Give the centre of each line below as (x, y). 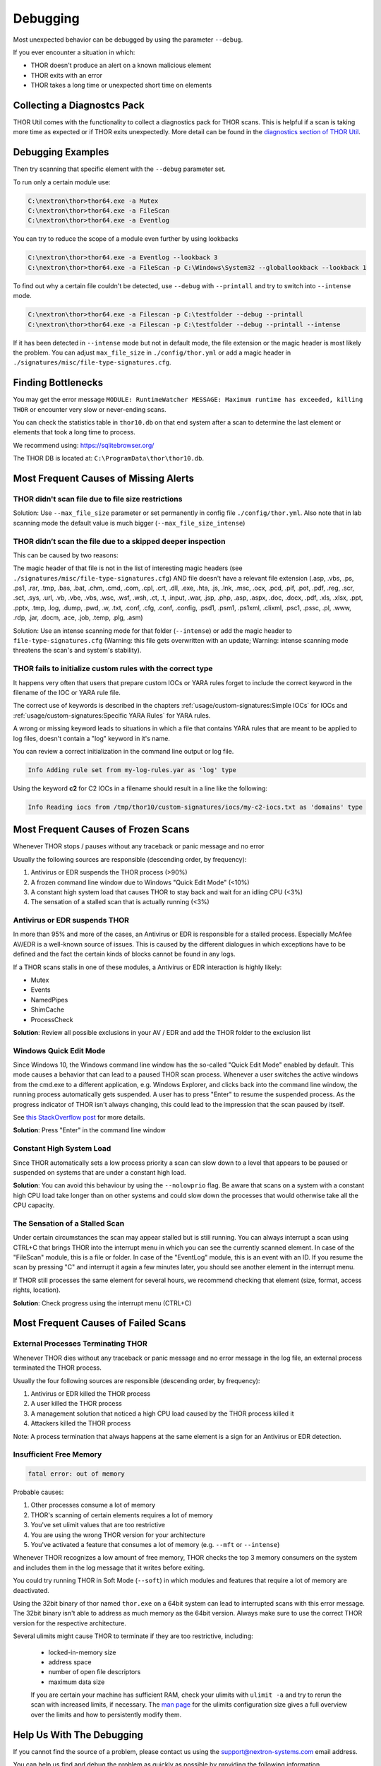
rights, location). (37, 1290)
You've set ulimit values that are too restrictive (98, 1525)
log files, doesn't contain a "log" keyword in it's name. (92, 738)
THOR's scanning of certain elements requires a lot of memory (122, 1515)
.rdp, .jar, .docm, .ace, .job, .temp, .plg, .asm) (78, 617)
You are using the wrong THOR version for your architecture (118, 1535)
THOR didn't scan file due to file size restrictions (98, 499)
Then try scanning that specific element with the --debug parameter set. (119, 169)
